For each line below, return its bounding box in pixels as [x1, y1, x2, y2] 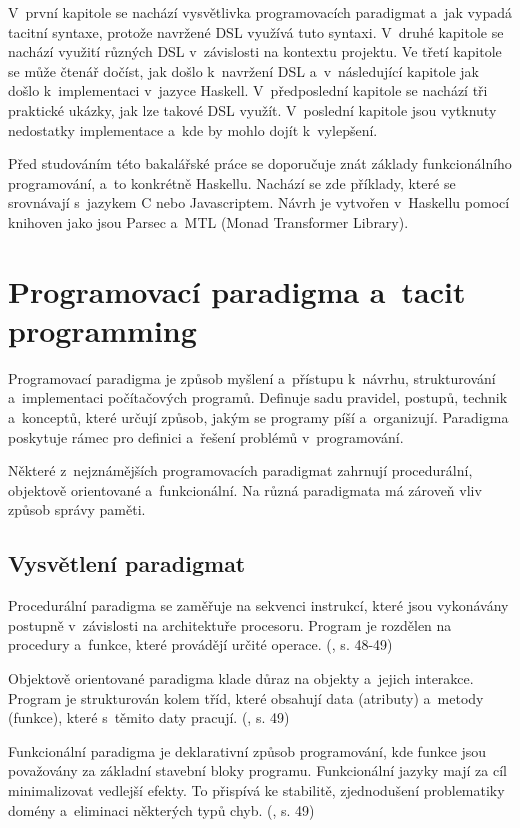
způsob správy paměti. [8, 499, 146, 520]
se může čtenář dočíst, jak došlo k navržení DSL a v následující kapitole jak [8, 60, 479, 81]
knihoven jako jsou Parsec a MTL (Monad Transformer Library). [8, 211, 409, 232]
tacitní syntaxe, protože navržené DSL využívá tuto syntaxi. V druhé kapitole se [8, 21, 504, 42]
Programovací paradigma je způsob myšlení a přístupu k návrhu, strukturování [8, 367, 496, 388]
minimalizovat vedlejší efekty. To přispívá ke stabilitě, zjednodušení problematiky [8, 779, 505, 800]
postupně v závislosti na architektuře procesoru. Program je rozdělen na [8, 614, 452, 635]
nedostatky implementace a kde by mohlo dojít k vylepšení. [8, 119, 378, 140]
